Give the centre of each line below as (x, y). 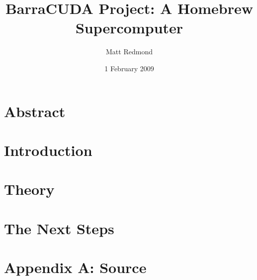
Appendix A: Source (75, 267)
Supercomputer (129, 28)
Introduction (48, 150)
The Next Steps (59, 228)
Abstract (35, 111)
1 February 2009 (129, 68)
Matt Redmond (129, 52)
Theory (29, 189)
